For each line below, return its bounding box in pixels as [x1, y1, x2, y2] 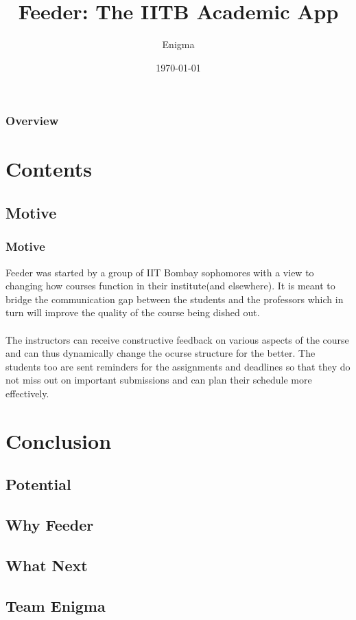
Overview [5, 112, 59, 129]
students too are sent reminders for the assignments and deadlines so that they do [5, 359, 351, 373]
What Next [5, 554, 88, 575]
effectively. [5, 386, 49, 400]
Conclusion [5, 426, 112, 454]
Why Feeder [5, 514, 94, 535]
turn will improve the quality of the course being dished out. [5, 305, 260, 320]
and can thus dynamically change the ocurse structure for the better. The [5, 346, 316, 360]
